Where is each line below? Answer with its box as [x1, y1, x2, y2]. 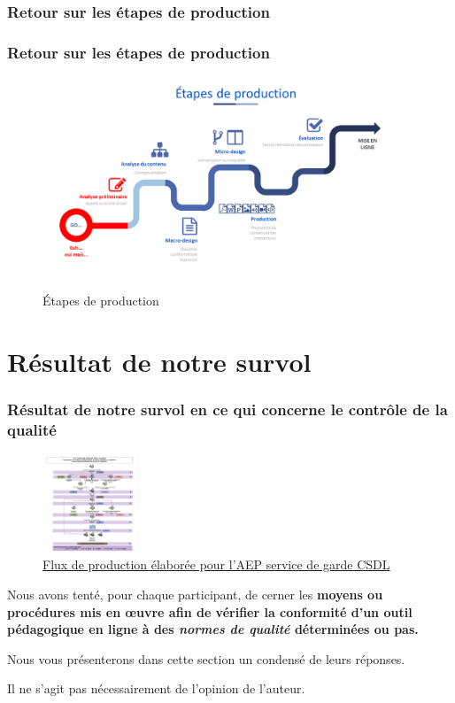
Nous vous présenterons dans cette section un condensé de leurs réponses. [7, 649, 405, 668]
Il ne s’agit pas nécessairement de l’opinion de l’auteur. [7, 679, 305, 698]
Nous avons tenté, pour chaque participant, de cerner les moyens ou [7, 585, 383, 603]
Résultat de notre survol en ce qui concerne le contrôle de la [7, 398, 448, 421]
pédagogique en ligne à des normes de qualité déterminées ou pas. [7, 620, 419, 638]
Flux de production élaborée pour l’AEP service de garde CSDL [42, 555, 390, 574]
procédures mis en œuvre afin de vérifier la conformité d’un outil [7, 602, 413, 621]
